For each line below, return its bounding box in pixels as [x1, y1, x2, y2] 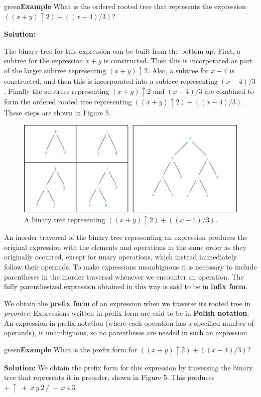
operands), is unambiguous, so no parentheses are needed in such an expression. [4, 327, 249, 338]
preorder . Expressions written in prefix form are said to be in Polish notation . [4, 308, 249, 318]
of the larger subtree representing [4, 65, 106, 75]
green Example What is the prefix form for [4, 344, 138, 355]
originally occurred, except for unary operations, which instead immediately [4, 251, 237, 262]
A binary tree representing [24, 214, 105, 224]
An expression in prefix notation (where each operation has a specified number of [4, 317, 254, 328]
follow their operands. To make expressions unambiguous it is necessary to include [4, 261, 257, 272]
